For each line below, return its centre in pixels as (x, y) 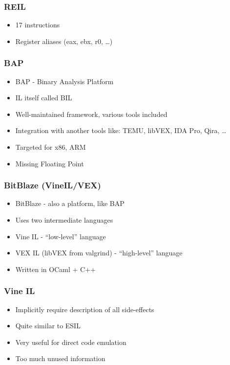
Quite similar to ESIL (48, 326)
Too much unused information (60, 358)
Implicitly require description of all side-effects (85, 309)
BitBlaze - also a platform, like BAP (70, 203)
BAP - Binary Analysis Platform (64, 81)
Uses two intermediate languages (64, 220)
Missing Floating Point (50, 163)
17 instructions (38, 25)
